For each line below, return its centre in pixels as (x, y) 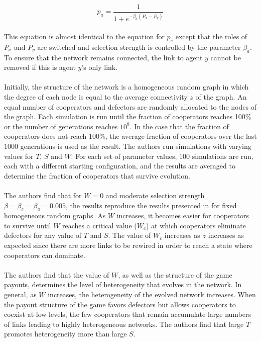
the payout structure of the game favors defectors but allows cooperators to (120, 304)
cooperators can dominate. (45, 255)
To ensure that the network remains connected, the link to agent (103, 57)
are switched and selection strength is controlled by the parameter (139, 47)
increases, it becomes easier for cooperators (183, 216)
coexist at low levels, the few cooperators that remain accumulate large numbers (127, 314)
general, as (20, 294)
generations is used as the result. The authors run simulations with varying (136, 146)
